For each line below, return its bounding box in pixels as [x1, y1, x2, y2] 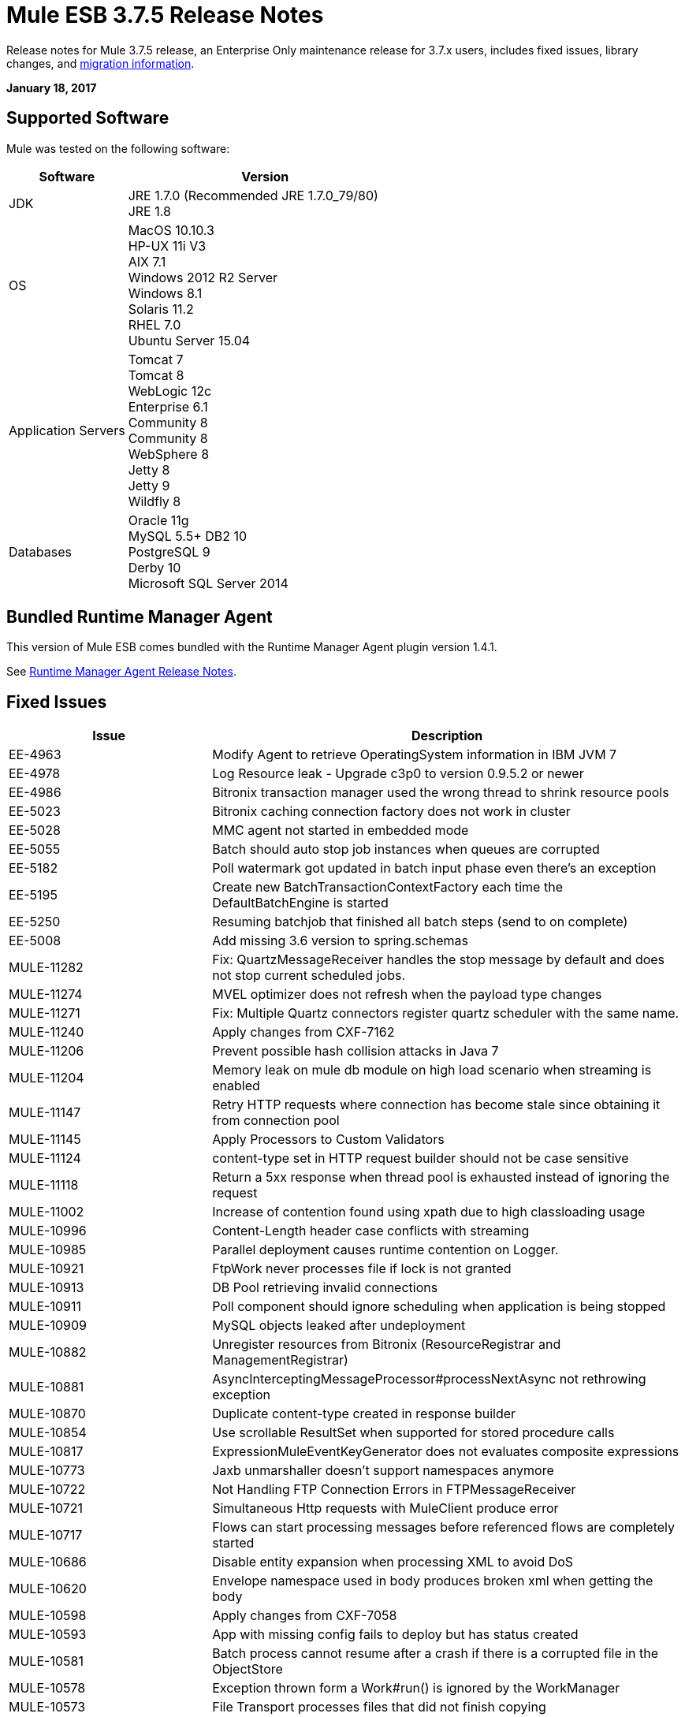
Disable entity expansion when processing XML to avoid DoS [212, 1554, 574, 1570]
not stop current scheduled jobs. [212, 967, 405, 984]
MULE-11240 [9, 1024, 84, 1041]
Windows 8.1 [128, 285, 203, 301]
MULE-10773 [9, 1462, 85, 1479]
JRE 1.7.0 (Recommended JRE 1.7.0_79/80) [128, 187, 378, 203]
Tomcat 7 [128, 351, 184, 367]
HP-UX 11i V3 [128, 237, 207, 254]
